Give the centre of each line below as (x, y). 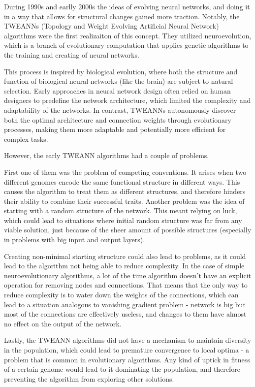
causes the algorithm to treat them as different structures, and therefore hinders (125, 191)
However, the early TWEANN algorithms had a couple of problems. (107, 155)
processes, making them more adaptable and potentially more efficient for (115, 129)
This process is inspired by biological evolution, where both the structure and (121, 71)
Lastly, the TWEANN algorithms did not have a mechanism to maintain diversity (128, 340)
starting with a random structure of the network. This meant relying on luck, (121, 210)
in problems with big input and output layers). (75, 240)
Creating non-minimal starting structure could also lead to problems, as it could (125, 256)
